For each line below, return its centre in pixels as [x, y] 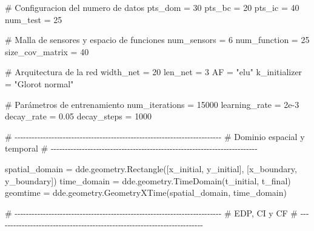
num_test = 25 [34, 19]
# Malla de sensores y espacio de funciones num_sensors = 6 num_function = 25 [157, 40]
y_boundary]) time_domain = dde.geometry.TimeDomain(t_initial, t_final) [148, 180]
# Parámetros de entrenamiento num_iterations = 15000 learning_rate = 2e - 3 [152, 104]
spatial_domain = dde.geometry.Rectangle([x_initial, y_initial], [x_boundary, [151, 168]
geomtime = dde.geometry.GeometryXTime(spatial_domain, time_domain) [146, 192]
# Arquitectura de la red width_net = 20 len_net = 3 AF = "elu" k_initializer [154, 72]
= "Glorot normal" [39, 83]
